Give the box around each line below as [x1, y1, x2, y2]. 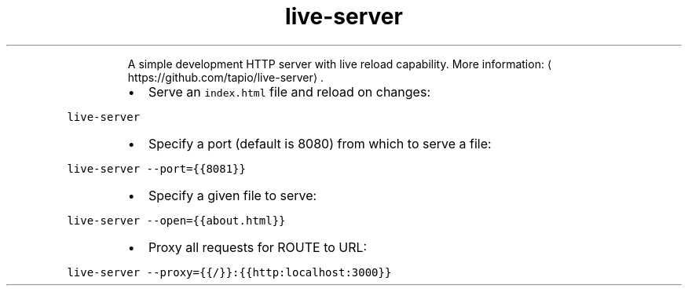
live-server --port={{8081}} [67, 162, 246, 175]
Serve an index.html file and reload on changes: [148, 83, 430, 100]
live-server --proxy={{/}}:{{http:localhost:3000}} [67, 265, 392, 279]
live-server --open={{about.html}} [67, 214, 286, 227]
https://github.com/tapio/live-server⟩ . [127, 70, 324, 84]
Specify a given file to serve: [148, 187, 317, 203]
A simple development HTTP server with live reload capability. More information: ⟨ [127, 57, 552, 71]
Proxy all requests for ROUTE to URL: [148, 239, 368, 255]
